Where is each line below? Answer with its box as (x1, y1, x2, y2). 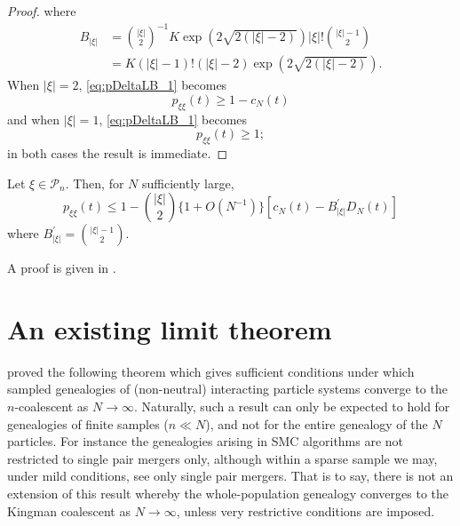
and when (7, 109, 60, 128)
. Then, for (65, 173, 124, 192)
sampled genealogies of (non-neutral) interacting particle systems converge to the (7, 379, 448, 398)
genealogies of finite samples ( (7, 414, 169, 433)
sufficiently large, (142, 173, 234, 192)
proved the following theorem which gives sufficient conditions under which (7, 362, 415, 380)
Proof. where (7, 2, 76, 20)
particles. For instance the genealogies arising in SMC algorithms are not (7, 432, 404, 450)
